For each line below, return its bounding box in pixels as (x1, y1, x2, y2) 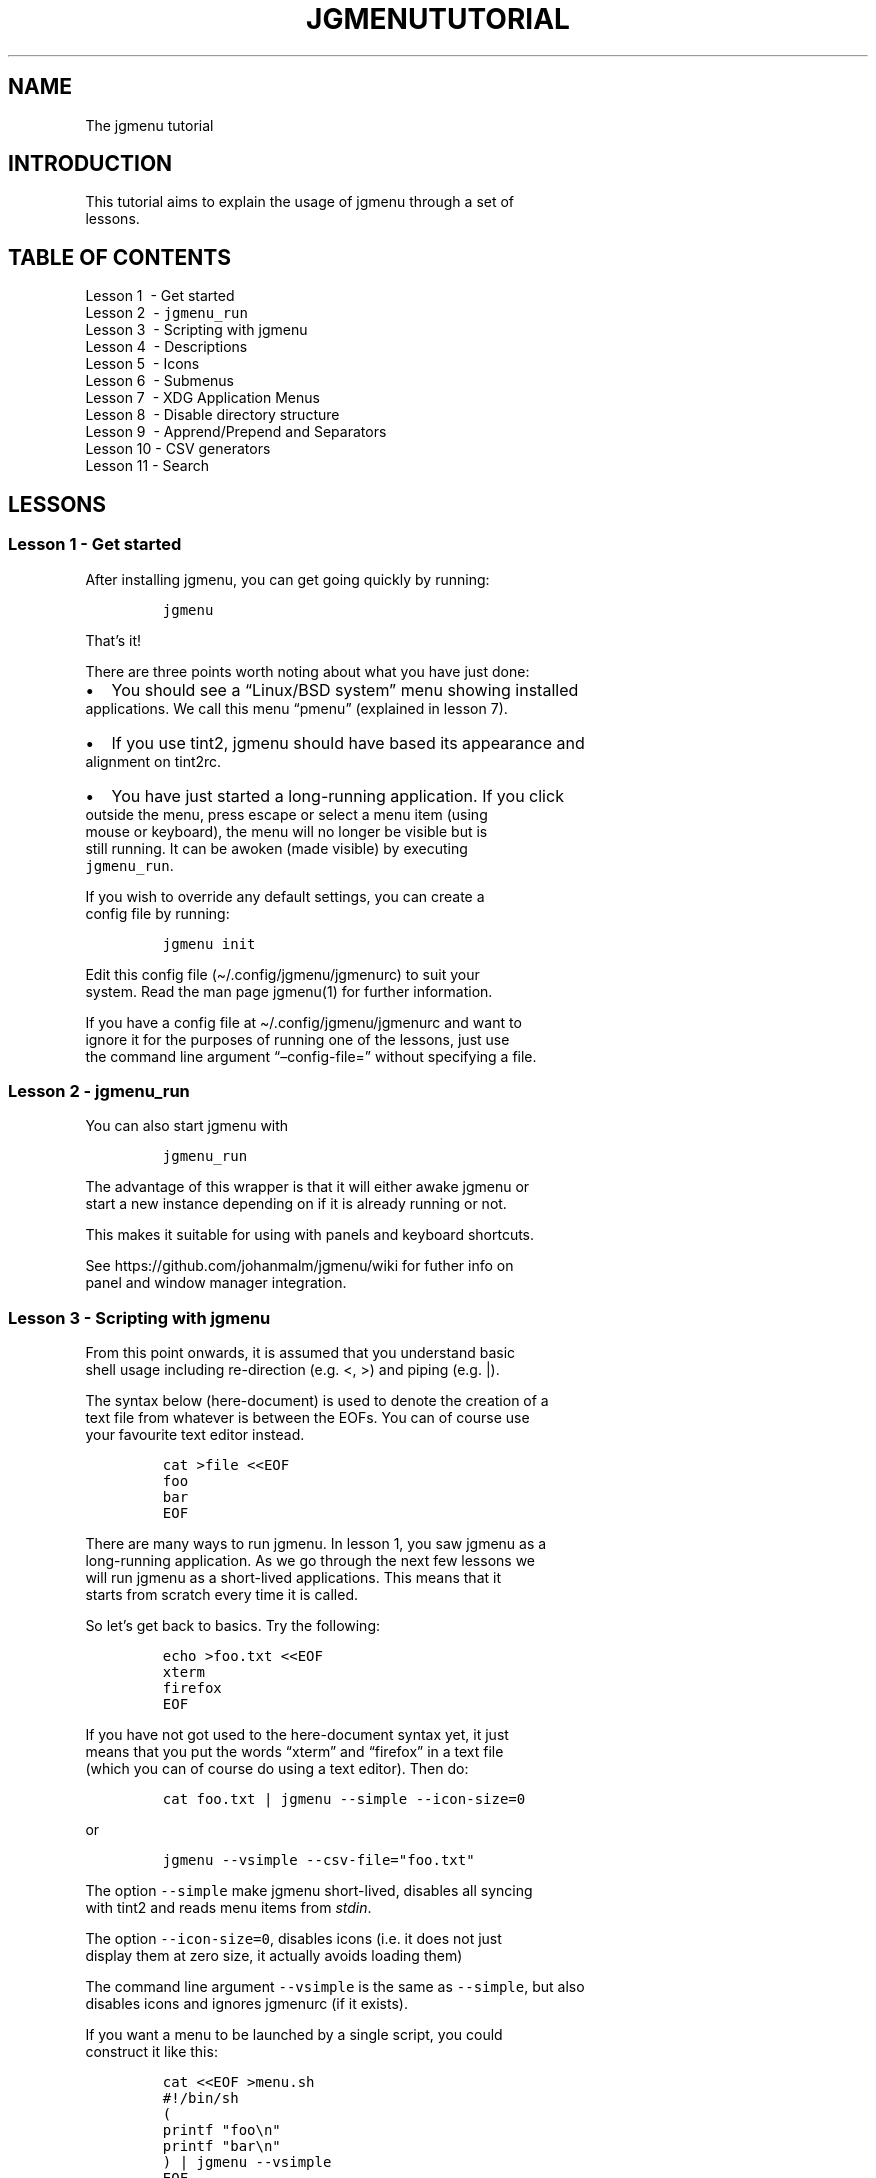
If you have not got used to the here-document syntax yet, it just (85, 1726, 509, 1743)
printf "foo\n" (162, 2122, 281, 2138)
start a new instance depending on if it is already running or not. (85, 1195, 507, 1213)
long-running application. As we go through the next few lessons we (85, 1552, 535, 1569)
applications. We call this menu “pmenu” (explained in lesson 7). (85, 699, 508, 717)
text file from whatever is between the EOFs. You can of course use (85, 1409, 530, 1426)
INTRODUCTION (8, 151, 173, 177)
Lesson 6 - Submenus (85, 372, 234, 390)
